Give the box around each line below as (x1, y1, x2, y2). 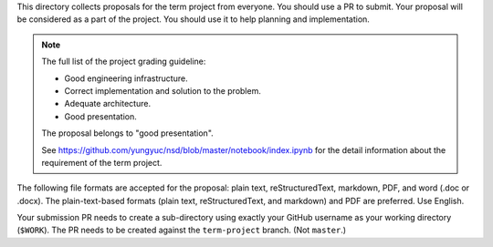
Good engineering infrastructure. (64, 73, 188, 84)
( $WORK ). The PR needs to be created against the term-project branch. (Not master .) (16, 224, 347, 236)
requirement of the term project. (41, 157, 163, 168)
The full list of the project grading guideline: (41, 56, 206, 67)
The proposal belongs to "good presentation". (41, 128, 214, 139)
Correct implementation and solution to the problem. (64, 85, 262, 96)
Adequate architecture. (64, 98, 151, 109)
